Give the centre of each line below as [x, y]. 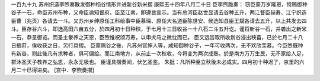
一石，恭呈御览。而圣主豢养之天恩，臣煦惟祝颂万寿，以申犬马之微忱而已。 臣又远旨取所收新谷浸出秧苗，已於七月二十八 [157, 37]
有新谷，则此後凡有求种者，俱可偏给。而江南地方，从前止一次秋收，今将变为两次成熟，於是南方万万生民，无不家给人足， [159, 53]
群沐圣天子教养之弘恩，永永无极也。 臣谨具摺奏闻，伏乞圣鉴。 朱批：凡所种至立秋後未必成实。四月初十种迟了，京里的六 [158, 62]
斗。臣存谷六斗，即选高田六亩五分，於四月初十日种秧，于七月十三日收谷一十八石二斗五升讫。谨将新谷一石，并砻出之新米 [159, 29]
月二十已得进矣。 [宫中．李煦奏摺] [53, 70]
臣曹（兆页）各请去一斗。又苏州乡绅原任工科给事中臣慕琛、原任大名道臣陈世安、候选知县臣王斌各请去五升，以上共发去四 [159, 21]
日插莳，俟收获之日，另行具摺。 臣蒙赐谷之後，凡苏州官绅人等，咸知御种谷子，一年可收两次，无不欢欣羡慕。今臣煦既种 [157, 45]
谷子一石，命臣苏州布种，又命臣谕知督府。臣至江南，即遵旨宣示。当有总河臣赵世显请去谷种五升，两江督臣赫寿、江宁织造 [159, 12]
